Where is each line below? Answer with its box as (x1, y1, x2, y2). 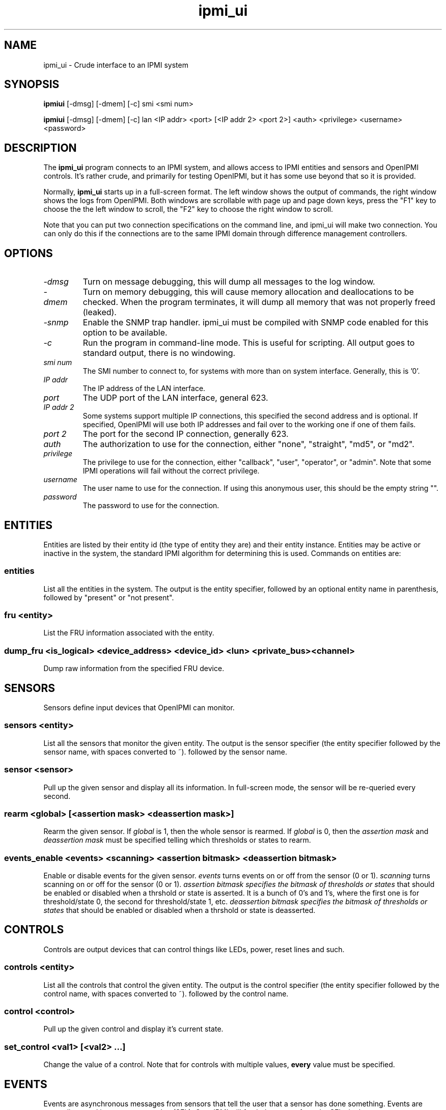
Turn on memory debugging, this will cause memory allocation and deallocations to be (82, 287, 414, 297)
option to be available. (82, 327, 168, 338)
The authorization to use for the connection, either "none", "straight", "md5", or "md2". (82, 439, 414, 450)
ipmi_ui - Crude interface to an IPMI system (43, 60, 188, 69)
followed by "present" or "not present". (43, 593, 174, 602)
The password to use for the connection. (82, 501, 219, 510)
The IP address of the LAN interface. (82, 384, 206, 393)
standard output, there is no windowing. (82, 348, 236, 358)
